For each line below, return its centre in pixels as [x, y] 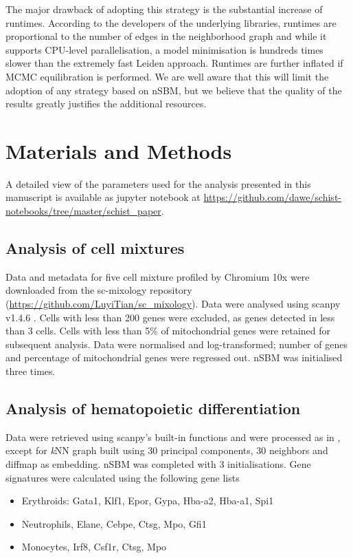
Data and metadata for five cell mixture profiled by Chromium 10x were [158, 276]
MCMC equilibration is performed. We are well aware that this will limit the [167, 76]
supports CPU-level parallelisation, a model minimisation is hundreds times [164, 49]
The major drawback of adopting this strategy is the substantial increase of [164, 9]
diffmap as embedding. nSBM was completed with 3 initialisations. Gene [158, 464]
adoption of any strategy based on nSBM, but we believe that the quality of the [174, 90]
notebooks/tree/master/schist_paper [83, 211]
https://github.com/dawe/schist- [272, 197]
